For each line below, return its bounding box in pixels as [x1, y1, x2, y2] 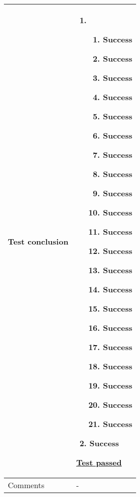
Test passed [76, 457, 122, 468]
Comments [8, 479, 45, 491]
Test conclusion [8, 235, 69, 247]
